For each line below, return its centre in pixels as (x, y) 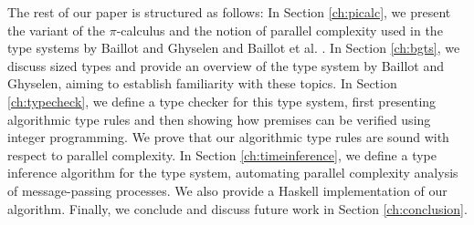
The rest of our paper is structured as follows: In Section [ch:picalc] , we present (229, 12)
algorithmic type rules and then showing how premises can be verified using (219, 119)
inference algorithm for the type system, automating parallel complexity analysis (233, 173)
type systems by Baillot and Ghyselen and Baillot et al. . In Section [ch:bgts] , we (234, 48)
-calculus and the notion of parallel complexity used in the (279, 30)
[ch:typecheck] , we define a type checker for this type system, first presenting (222, 101)
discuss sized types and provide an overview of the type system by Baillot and (226, 65)
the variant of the (56, 30)
